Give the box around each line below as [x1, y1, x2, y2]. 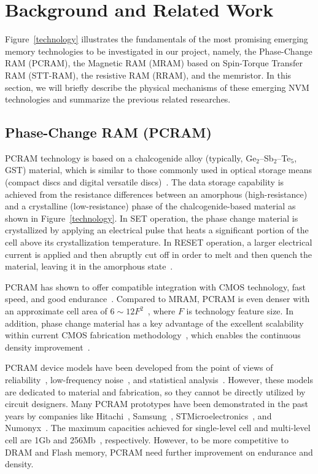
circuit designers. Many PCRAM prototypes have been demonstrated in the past [5, 397, 309, 410]
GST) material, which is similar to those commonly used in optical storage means [5, 163, 312, 176]
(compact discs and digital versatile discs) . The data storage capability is [5, 176, 284, 188]
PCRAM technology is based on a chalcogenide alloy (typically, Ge [5, 151, 257, 164]
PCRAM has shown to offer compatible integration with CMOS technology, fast [5, 280, 306, 293]
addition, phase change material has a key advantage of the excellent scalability [5, 316, 304, 329]
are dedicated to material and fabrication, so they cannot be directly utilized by [5, 385, 306, 398]
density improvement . [5, 340, 90, 353]
